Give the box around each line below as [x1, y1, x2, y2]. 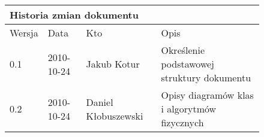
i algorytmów [161, 102, 217, 115]
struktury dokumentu [161, 71, 251, 84]
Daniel [86, 95, 113, 109]
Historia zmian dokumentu [10, 8, 139, 22]
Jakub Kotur [86, 57, 140, 71]
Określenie [161, 43, 205, 57]
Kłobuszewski [86, 108, 143, 123]
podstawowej [161, 57, 214, 71]
